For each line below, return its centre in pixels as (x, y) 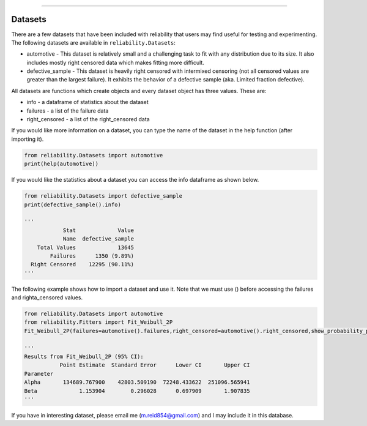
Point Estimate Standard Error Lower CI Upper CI (155, 365)
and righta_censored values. (47, 297)
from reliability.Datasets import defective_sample (103, 196)
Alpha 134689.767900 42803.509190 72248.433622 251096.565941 (137, 382)
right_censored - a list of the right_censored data (88, 119)
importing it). (28, 139)
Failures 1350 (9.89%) (92, 256)
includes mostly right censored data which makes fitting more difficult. (115, 62)
